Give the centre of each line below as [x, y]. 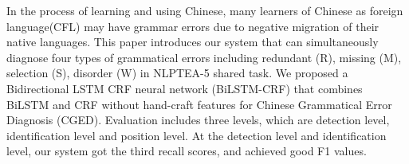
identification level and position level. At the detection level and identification [197, 135]
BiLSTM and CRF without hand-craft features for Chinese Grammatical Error [199, 104]
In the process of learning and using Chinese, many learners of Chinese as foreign [205, 10]
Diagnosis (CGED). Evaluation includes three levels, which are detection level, [198, 120]
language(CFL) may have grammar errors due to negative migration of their [193, 26]
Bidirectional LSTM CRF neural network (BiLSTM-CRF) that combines [185, 88]
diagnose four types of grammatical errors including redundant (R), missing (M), [204, 57]
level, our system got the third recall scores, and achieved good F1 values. [187, 151]
